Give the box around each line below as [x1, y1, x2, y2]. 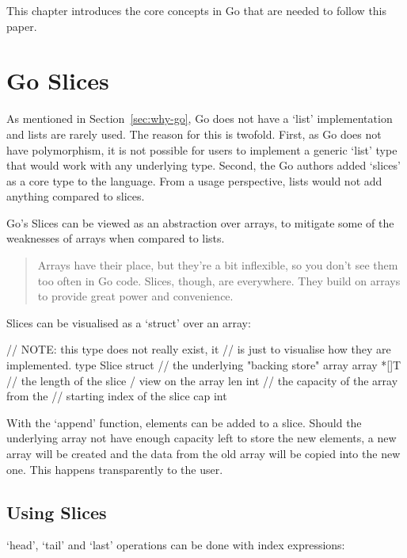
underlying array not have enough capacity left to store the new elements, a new [6, 430, 397, 446]
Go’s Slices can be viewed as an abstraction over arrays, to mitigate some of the [6, 214, 394, 231]
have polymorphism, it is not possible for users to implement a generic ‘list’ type [6, 141, 397, 158]
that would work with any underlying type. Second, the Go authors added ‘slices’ [6, 157, 401, 174]
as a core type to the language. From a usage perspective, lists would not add [6, 172, 382, 189]
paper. [6, 17, 37, 34]
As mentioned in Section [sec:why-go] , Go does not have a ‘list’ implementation [6, 110, 393, 127]
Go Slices [6, 64, 109, 97]
